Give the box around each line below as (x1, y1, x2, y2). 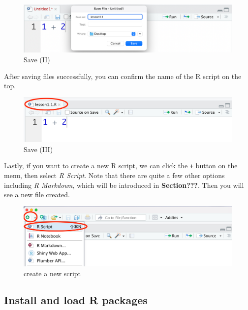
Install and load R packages (4, 292, 148, 307)
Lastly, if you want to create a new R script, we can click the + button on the (4, 160, 238, 171)
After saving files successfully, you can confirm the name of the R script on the (4, 71, 242, 81)
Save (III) (24, 144, 53, 154)
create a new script (24, 268, 81, 278)
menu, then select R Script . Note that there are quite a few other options (4, 170, 225, 181)
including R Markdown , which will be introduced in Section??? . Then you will (4, 180, 244, 190)
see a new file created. (4, 189, 70, 200)
